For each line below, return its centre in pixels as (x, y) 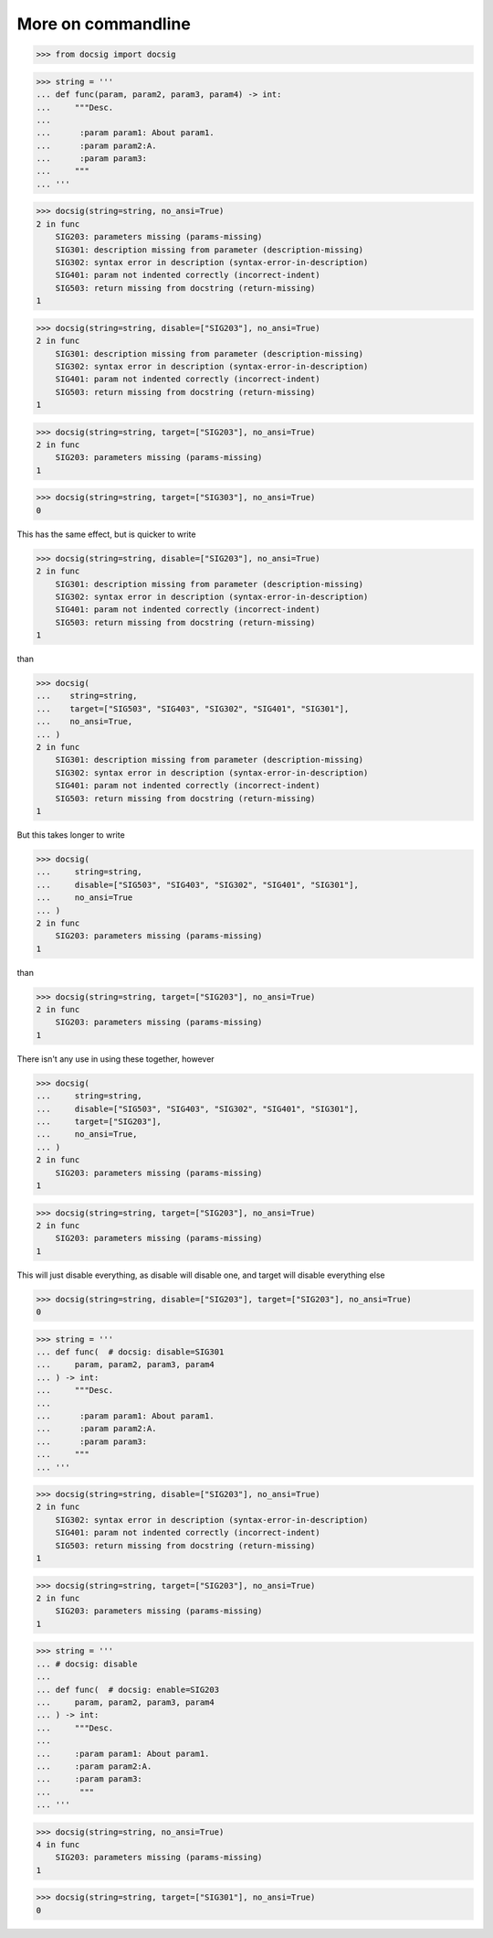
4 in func (58, 1845)
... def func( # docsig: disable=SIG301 (130, 1352)
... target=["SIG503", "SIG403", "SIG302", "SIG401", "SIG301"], (193, 708)
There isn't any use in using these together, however (115, 1059)
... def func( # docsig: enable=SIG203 (127, 1689)
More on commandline (104, 24)
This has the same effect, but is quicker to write (106, 534)
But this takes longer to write (71, 835)
